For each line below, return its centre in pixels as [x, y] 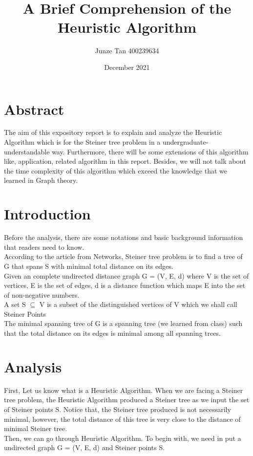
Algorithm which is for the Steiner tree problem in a [82, 142]
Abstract [34, 109]
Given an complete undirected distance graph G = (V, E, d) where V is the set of [126, 275]
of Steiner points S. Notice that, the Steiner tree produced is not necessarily [117, 409]
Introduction [47, 214]
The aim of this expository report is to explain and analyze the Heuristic [113, 132]
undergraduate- [185, 142]
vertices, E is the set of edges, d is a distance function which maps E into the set [125, 285]
